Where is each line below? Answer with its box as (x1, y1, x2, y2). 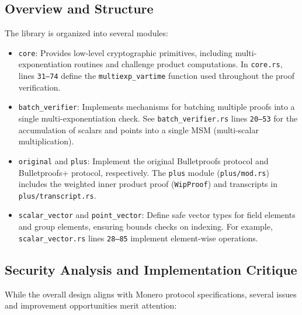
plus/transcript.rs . (18, 189, 96, 201)
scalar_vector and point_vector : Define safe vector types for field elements (18, 209, 296, 221)
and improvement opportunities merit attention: (5, 299, 177, 311)
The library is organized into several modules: (5, 27, 168, 39)
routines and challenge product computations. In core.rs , (74, 58, 283, 70)
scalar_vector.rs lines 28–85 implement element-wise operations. (18, 231, 258, 244)
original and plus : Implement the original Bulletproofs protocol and (18, 154, 269, 167)
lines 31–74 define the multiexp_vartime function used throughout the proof (18, 70, 295, 82)
